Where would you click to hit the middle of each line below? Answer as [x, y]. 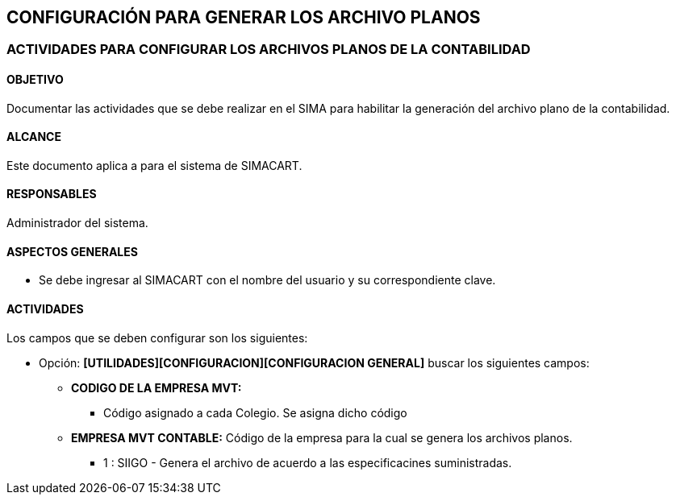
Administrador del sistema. [77, 223]
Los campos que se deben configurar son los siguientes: [157, 337]
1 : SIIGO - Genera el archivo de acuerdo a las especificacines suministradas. [308, 462]
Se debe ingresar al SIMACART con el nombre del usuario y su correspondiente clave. [267, 280]
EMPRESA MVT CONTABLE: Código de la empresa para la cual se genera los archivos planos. [322, 437]
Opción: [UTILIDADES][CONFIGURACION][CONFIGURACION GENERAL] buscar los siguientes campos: [314, 362]
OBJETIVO [35, 80]
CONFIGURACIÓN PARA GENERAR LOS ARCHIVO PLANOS [244, 17]
